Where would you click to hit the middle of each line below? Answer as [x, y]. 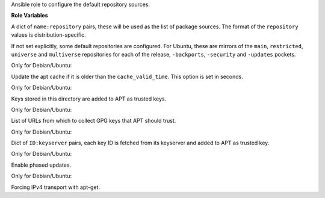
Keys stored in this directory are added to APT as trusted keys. [89, 99]
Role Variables [29, 16]
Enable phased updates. [41, 165]
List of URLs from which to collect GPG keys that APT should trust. [94, 121]
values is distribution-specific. [49, 35]
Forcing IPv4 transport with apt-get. [56, 187]
